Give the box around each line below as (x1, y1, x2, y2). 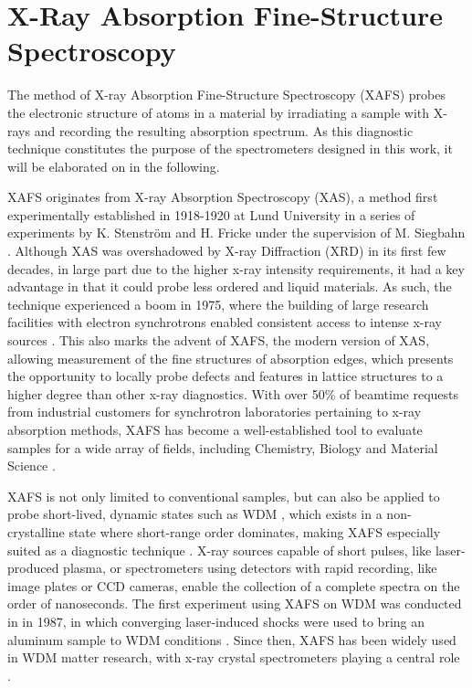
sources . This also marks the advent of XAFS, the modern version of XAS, (7, 331, 430, 350)
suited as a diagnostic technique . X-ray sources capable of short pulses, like (7, 540, 432, 559)
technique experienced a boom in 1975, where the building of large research (7, 294, 429, 313)
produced (7, 558, 59, 577)
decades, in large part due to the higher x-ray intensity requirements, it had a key (7, 259, 465, 278)
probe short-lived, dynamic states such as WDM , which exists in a (7, 504, 383, 524)
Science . (7, 456, 56, 475)
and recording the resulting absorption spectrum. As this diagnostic (34, 121, 414, 140)
